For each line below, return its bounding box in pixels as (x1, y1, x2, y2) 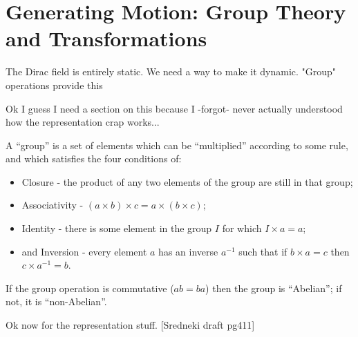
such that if (238, 244, 288, 258)
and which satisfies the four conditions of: (6, 151, 182, 166)
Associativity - (21, 198, 84, 212)
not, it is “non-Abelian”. (6, 294, 107, 309)
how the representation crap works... (6, 115, 160, 129)
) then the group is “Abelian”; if (205, 280, 342, 295)
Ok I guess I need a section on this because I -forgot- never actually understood (6, 101, 343, 115)
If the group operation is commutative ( (6, 280, 174, 295)
